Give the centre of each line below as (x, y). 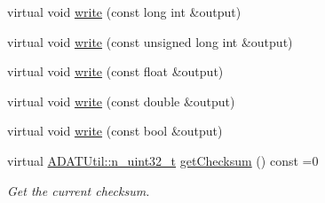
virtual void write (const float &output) (115, 71)
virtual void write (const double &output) (121, 101)
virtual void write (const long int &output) (124, 12)
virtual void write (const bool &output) (115, 131)
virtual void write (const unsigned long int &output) (150, 41)
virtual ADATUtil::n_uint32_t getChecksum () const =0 (163, 160)
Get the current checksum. (79, 190)
